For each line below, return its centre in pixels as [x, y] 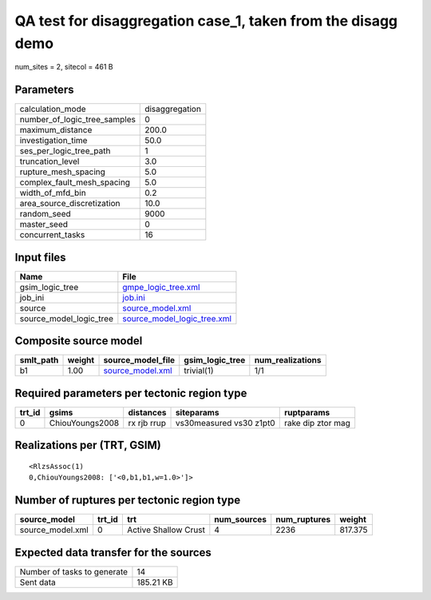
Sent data [38, 582]
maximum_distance [56, 130]
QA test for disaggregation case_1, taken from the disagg [206, 21]
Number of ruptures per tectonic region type [128, 501]
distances [147, 412]
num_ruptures [303, 519]
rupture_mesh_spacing [62, 172]
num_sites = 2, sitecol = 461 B [64, 67]
